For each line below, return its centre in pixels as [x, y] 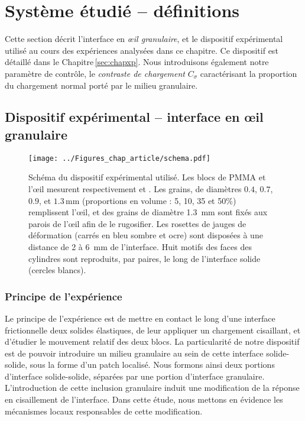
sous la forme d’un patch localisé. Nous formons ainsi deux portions [152, 365]
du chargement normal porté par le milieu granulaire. [101, 85]
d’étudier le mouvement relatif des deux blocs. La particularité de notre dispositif [152, 341]
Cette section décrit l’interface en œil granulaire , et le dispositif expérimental [144, 39]
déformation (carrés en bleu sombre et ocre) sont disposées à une [146, 235]
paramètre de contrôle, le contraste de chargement [95, 73]
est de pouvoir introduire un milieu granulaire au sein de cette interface [134, 353]
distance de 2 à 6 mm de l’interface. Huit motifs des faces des [140, 246]
